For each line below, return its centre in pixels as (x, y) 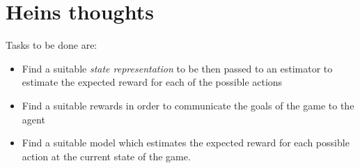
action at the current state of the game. (106, 156)
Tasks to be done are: (52, 45)
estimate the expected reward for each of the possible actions (152, 82)
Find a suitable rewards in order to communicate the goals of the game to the (188, 105)
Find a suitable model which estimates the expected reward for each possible (186, 143)
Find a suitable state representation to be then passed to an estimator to (177, 68)
